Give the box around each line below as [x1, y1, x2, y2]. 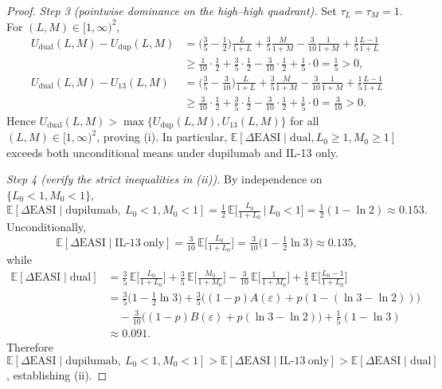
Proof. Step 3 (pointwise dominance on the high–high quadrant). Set [6, 2, 337, 18]
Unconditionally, [6, 218, 86, 235]
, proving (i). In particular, [96, 128, 228, 145]
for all [290, 112, 319, 128]
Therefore [6, 339, 53, 356]
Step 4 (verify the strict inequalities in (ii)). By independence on [6, 171, 323, 187]
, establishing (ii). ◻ [6, 366, 108, 383]
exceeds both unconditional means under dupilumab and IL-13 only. [6, 143, 338, 160]
